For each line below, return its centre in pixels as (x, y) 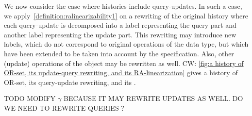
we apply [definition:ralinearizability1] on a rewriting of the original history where (126, 15)
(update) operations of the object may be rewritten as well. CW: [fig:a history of (124, 63)
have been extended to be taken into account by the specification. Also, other (119, 53)
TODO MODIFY (30, 98)
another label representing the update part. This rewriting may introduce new (120, 34)
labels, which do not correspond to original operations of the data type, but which (126, 44)
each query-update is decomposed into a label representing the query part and (120, 25)
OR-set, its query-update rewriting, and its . (70, 82)
